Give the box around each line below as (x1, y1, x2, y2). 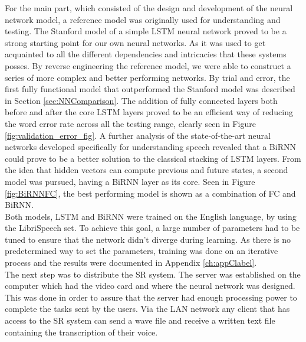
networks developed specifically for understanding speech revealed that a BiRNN (5, 141, 296, 153)
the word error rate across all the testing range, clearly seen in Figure (5, 117, 256, 129)
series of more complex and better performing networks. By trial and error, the (5, 71, 290, 83)
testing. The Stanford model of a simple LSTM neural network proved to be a (5, 25, 287, 37)
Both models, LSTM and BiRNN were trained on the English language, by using (5, 210, 297, 222)
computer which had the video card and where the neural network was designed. (5, 279, 295, 292)
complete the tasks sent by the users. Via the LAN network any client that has (5, 302, 290, 315)
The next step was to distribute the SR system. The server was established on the (5, 268, 301, 280)
